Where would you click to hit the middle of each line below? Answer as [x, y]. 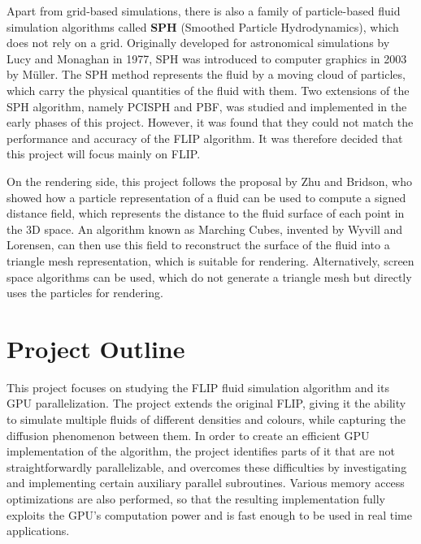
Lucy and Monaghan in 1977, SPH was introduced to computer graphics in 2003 [207, 58]
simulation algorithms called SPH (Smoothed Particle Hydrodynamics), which [203, 26]
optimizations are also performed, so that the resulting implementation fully [196, 498]
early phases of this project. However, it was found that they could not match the [210, 122]
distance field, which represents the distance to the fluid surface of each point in [206, 213]
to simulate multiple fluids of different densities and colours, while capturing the [206, 419]
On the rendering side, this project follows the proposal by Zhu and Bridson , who [209, 181]
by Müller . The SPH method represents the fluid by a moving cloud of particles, [206, 74]
